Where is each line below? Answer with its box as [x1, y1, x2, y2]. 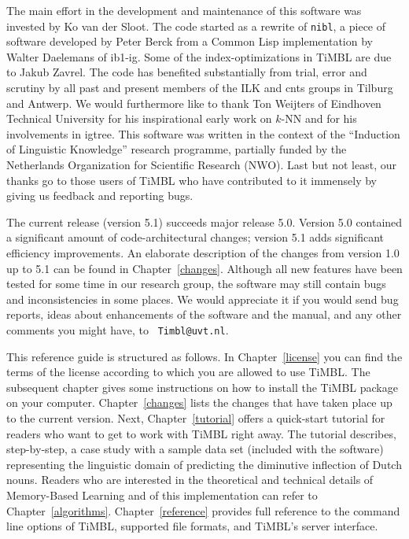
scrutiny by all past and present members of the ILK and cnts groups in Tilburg [6, 79, 393, 96]
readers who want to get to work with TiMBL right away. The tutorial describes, [6, 425, 396, 441]
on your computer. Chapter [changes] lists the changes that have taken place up [6, 394, 392, 411]
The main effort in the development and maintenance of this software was [6, 2, 362, 18]
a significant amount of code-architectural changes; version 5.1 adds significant [6, 229, 385, 246]
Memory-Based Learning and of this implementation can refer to [6, 486, 318, 503]
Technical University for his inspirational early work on [6, 110, 272, 127]
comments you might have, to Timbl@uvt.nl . [6, 321, 229, 338]
